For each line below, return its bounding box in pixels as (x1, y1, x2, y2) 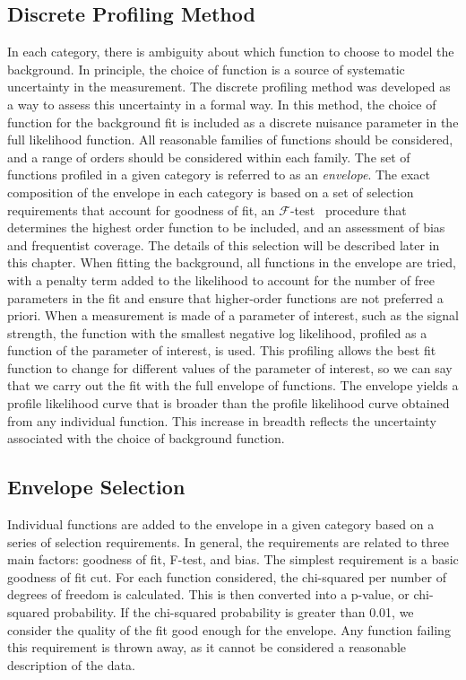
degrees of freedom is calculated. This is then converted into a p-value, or (7, 585, 410, 604)
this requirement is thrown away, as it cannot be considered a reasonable (7, 638, 407, 657)
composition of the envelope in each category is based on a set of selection (7, 182, 414, 201)
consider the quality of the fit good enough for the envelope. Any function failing (7, 620, 451, 639)
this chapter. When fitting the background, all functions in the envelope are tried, (7, 253, 456, 272)
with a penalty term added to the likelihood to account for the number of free (7, 270, 435, 289)
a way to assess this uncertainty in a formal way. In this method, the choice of (7, 94, 436, 113)
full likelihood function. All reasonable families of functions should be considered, (7, 130, 453, 149)
